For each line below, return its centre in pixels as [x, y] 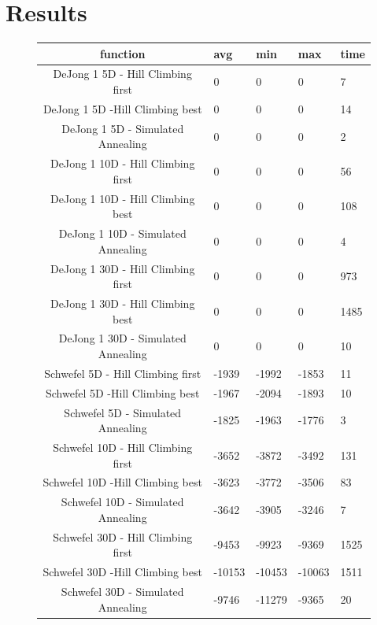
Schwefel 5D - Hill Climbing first [123, 373]
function [122, 53]
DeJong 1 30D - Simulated [122, 338]
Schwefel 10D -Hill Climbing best [122, 482]
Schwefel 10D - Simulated [122, 502]
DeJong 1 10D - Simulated [122, 233]
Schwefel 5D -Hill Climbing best [122, 392]
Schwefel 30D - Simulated [122, 591]
